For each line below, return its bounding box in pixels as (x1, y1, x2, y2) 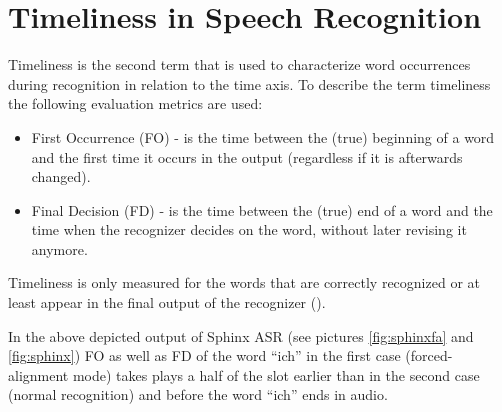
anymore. (31, 238, 88, 259)
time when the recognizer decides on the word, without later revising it (31, 219, 467, 240)
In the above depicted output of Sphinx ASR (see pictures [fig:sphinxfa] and (8, 325, 474, 346)
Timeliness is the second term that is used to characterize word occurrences (8, 54, 471, 75)
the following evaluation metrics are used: (8, 93, 263, 114)
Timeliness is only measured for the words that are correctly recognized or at (8, 272, 480, 293)
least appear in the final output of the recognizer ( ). (8, 292, 326, 313)
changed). (31, 166, 91, 187)
